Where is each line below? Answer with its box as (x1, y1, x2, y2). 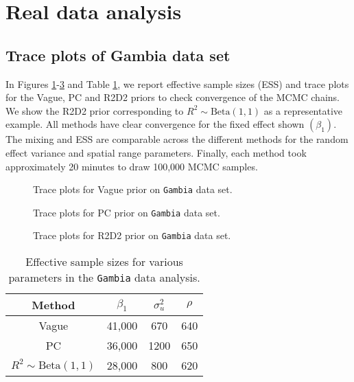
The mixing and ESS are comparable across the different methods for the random (5, 132, 349, 146)
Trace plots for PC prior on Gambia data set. (33, 205, 220, 219)
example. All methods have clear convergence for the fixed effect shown (5, 117, 305, 131)
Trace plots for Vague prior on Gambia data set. (33, 182, 233, 196)
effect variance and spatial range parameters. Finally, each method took (5, 145, 307, 159)
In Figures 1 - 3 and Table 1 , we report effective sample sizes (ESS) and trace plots (5, 76, 349, 91)
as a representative (263, 103, 342, 117)
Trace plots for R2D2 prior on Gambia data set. (33, 228, 231, 243)
